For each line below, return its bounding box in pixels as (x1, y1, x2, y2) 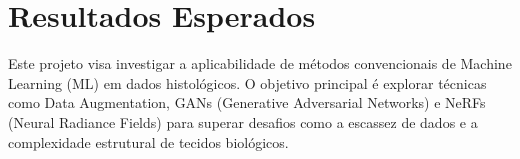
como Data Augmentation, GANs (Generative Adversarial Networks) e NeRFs (8, 92, 486, 113)
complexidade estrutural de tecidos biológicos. (8, 131, 289, 152)
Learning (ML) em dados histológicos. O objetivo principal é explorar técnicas (8, 72, 487, 93)
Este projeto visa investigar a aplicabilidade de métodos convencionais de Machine (8, 53, 512, 74)
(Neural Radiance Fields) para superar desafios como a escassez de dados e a (8, 111, 478, 132)
